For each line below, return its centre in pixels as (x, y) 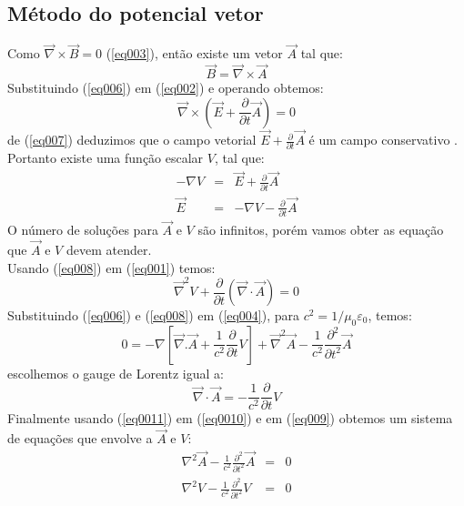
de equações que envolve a (80, 438)
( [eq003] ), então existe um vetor (194, 53)
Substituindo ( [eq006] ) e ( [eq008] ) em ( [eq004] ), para (154, 315)
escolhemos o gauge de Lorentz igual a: (116, 373)
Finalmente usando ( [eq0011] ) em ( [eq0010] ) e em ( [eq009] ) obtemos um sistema (230, 418)
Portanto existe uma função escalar (106, 158)
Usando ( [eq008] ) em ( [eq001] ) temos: (111, 267)
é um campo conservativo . (383, 140)
